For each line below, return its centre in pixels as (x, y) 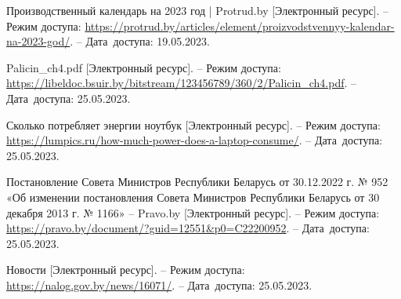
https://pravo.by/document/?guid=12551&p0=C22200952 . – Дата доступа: (188, 228)
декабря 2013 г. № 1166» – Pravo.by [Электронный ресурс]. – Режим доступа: (193, 212)
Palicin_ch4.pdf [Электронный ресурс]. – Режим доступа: (144, 67)
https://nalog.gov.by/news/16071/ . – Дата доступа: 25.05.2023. (159, 284)
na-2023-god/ (38, 41)
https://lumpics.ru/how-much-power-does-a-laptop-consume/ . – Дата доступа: (195, 140)
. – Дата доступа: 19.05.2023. (140, 41)
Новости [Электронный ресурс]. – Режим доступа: (126, 270)
